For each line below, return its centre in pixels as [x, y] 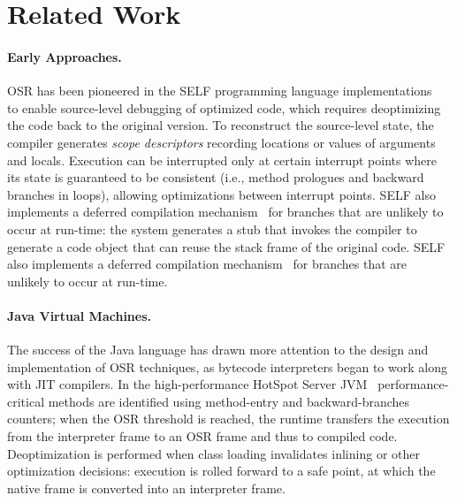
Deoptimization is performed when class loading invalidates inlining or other [213, 453]
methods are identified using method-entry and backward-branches [229, 401]
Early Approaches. [65, 56]
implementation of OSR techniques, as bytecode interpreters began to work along [227, 366]
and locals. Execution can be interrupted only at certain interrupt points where [222, 160]
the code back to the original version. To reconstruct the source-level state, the [221, 125]
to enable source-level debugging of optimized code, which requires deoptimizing [224, 107]
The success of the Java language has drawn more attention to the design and [218, 350]
